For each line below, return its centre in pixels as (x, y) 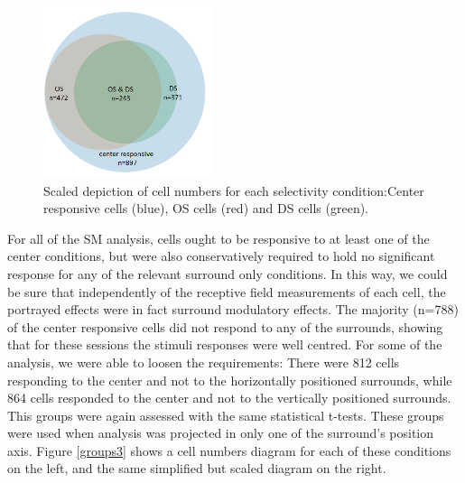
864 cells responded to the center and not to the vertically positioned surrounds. (229, 398)
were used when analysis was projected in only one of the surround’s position (221, 433)
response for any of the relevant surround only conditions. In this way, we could (228, 273)
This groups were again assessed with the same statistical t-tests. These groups (226, 415)
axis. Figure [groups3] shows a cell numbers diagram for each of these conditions (229, 450)
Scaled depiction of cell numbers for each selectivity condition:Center (234, 190)
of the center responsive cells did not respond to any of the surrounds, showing (225, 326)
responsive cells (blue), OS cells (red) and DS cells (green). (206, 208)
